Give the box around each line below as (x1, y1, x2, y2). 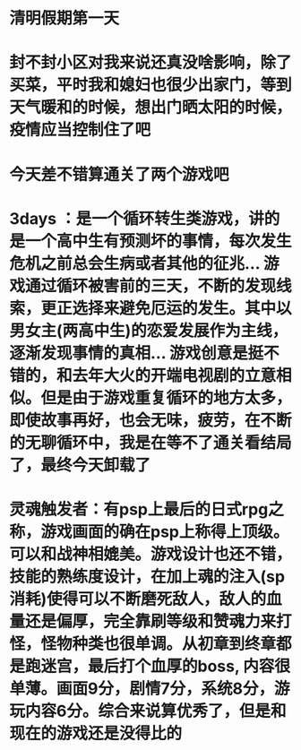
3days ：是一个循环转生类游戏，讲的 (9, 208, 280, 228)
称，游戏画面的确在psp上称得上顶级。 (9, 522, 289, 542)
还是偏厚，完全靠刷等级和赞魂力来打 (25, 611, 293, 632)
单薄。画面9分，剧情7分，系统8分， (9, 678, 275, 699)
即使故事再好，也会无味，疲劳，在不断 (9, 409, 293, 430)
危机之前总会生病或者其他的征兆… (9, 253, 261, 273)
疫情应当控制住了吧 (9, 120, 151, 140)
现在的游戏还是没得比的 (9, 723, 183, 744)
